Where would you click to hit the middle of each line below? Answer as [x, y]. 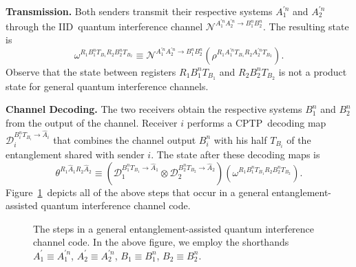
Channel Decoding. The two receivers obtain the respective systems [154, 109]
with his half [240, 139]
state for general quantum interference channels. [107, 86]
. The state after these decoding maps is [235, 154]
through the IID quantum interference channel [104, 26]
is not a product [313, 71]
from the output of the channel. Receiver [92, 122]
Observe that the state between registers [91, 71]
